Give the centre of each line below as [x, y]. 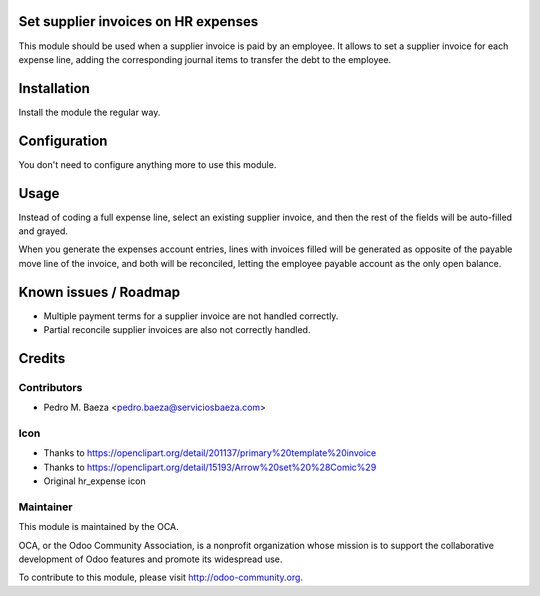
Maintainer [45, 507]
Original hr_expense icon [94, 481]
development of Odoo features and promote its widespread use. [150, 559]
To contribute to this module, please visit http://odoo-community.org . [161, 577]
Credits [42, 358]
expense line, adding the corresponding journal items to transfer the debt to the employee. [205, 59]
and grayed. [43, 231]
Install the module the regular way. [89, 112]
